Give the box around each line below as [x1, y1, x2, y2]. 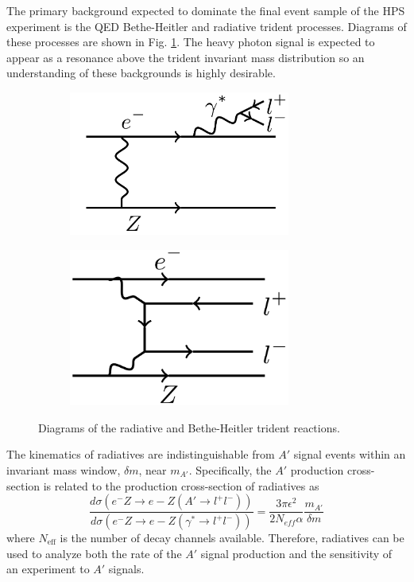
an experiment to [6, 561, 90, 577]
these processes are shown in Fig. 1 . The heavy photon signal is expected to [6, 33, 375, 50]
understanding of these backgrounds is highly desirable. [6, 64, 276, 81]
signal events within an [293, 446, 406, 463]
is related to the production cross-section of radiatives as [43, 477, 319, 494]
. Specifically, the [188, 461, 272, 478]
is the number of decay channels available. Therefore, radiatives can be [60, 529, 404, 545]
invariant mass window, [6, 461, 121, 478]
